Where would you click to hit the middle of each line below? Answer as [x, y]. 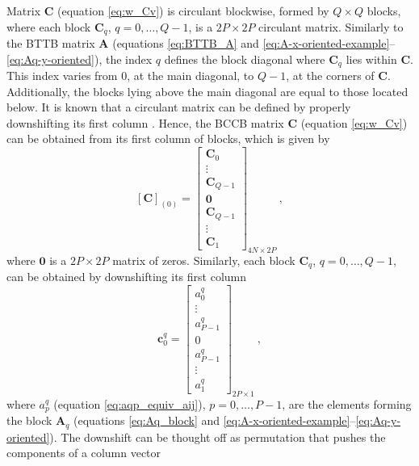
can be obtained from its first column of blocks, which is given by [168, 139]
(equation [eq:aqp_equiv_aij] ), [130, 403]
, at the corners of [330, 76]
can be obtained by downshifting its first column [127, 277]
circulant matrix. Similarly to [331, 26]
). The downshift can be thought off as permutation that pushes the [218, 437]
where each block [49, 26]
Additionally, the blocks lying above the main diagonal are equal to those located [207, 91]
